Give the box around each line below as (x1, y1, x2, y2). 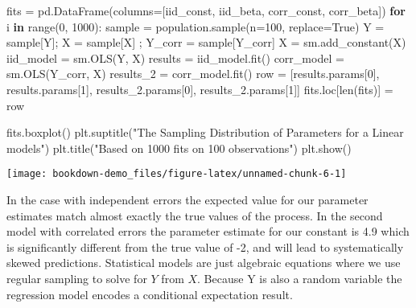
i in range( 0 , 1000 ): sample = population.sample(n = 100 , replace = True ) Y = (6, 18, 385, 35)
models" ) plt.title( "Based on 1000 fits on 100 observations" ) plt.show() (6, 139, 352, 156)
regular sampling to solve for (6, 269, 147, 286)
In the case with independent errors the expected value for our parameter (6, 191, 369, 207)
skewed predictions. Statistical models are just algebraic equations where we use (6, 254, 401, 271)
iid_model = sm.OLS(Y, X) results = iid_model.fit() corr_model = (6, 49, 344, 66)
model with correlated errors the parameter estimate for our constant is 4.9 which (6, 223, 410, 240)
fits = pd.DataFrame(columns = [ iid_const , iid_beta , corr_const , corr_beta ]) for (6, 2, 406, 18)
